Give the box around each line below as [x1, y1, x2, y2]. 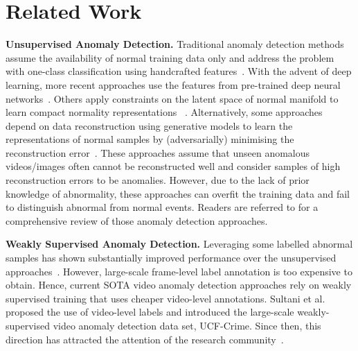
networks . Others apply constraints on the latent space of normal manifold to [6, 91, 339, 105]
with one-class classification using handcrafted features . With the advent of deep [6, 64, 352, 78]
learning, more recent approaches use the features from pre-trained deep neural [6, 77, 341, 92]
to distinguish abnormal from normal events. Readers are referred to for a [6, 200, 319, 214]
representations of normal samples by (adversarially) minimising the [6, 132, 294, 146]
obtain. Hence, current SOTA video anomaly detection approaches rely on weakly [6, 277, 352, 292]
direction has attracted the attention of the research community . [6, 332, 284, 346]
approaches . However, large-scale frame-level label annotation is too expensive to [6, 264, 352, 278]
